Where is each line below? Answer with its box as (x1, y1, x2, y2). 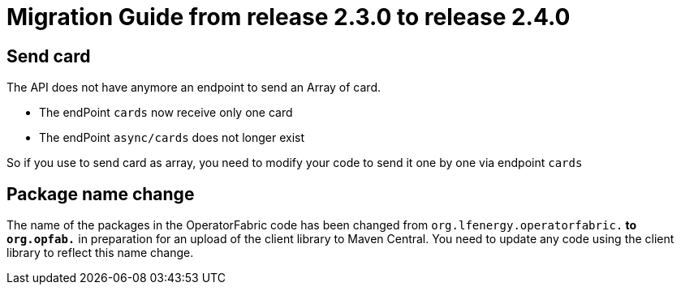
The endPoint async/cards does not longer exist (39, 131, 305, 145)
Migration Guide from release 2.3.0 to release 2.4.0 (6, 3, 571, 31)
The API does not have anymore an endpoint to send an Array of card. (6, 80, 381, 95)
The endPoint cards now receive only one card (39, 105, 293, 120)
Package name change (6, 183, 195, 204)
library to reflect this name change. (6, 246, 194, 260)
